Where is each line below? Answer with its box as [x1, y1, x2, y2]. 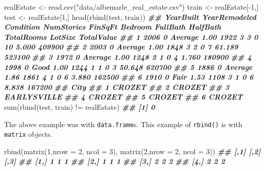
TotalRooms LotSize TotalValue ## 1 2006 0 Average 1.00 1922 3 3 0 [4, 31, 258, 42]
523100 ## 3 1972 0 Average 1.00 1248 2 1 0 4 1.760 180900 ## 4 [4, 51, 252, 62]
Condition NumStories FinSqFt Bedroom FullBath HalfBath [4, 21, 221, 32]
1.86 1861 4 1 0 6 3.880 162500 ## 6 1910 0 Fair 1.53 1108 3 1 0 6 [4, 71, 254, 82]
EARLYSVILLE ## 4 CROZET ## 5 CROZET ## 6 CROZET [4, 91, 243, 102]
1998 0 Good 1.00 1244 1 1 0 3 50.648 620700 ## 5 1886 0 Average [4, 61, 253, 72]
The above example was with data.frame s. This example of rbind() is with [4, 118, 243, 129]
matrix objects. [4, 129, 53, 139]
